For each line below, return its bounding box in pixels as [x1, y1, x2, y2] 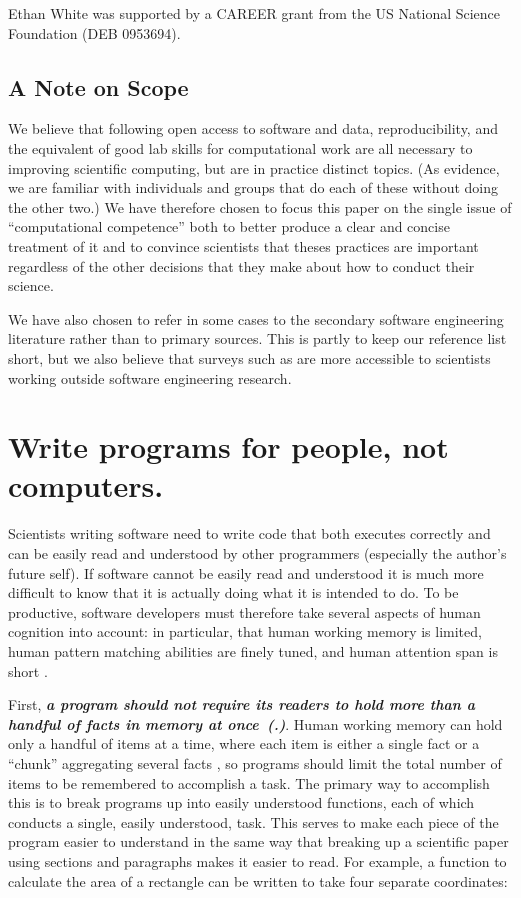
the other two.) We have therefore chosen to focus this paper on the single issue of [8, 196, 512, 217]
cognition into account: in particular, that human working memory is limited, [8, 621, 482, 642]
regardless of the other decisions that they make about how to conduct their [8, 255, 475, 276]
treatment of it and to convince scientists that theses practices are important [8, 235, 479, 256]
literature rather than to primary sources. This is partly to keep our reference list [8, 328, 507, 349]
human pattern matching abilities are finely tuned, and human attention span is [8, 640, 498, 661]
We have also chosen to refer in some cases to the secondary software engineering [8, 308, 504, 329]
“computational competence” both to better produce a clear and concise [8, 216, 450, 237]
